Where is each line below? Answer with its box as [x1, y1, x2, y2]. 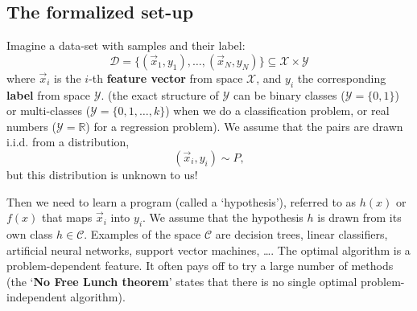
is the [54, 69, 81, 86]
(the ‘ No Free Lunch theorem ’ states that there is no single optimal [6, 272, 357, 289]
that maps [42, 209, 93, 226]
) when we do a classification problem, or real [165, 102, 390, 119]
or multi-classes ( [6, 102, 91, 119]
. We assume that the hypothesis [142, 209, 303, 226]
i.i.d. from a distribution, [6, 133, 130, 150]
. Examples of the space [84, 225, 201, 242]
